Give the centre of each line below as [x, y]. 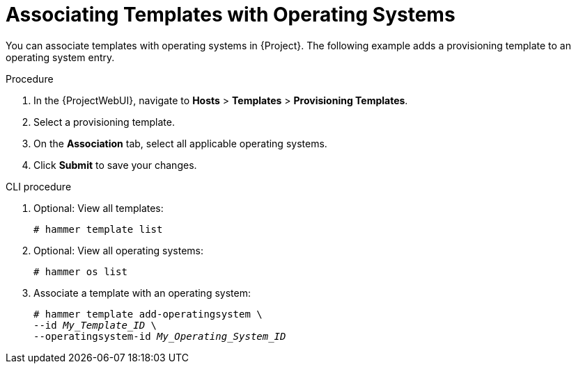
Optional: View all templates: [99, 208]
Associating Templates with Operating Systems [231, 15]
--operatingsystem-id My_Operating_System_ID [160, 336]
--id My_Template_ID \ [95, 325]
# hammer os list [80, 271]
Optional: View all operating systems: [119, 250]
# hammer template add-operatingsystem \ [148, 314]
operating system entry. [60, 57]
